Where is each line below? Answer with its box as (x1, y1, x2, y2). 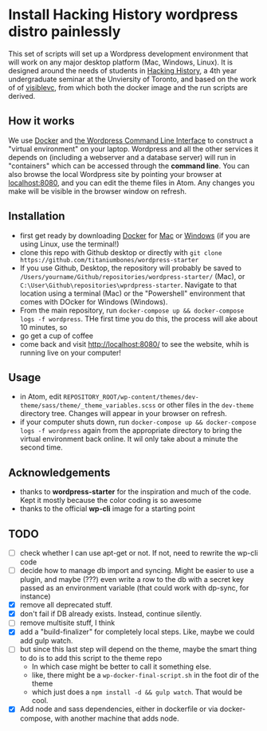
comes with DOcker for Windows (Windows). (19, 297, 168, 306)
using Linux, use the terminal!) (19, 239, 120, 249)
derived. (8, 91, 36, 100)
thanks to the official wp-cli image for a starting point (19, 504, 195, 513)
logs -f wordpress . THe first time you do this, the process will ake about (19, 313, 258, 324)
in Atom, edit (19, 392, 62, 402)
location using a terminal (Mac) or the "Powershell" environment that (19, 289, 245, 298)
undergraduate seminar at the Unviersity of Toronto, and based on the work (8, 74, 257, 84)
